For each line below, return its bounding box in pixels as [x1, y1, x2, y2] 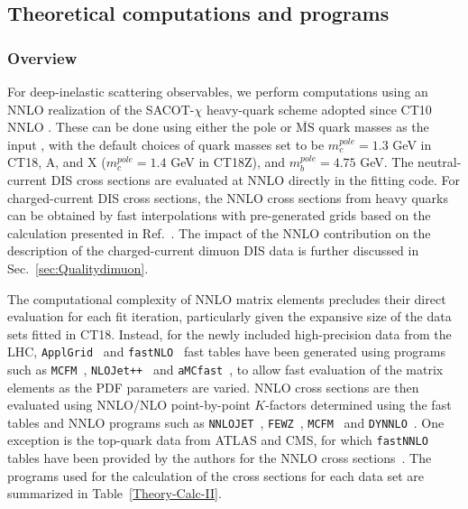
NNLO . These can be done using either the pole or [7, 117, 292, 136]
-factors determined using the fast [265, 395, 452, 414]
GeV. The [360, 153, 414, 171]
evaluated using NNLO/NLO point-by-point [7, 395, 251, 414]
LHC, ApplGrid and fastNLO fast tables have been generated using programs [7, 342, 446, 361]
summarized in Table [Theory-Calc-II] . [7, 484, 222, 503]
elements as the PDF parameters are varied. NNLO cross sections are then [7, 377, 419, 396]
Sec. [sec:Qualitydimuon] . [7, 258, 149, 277]
